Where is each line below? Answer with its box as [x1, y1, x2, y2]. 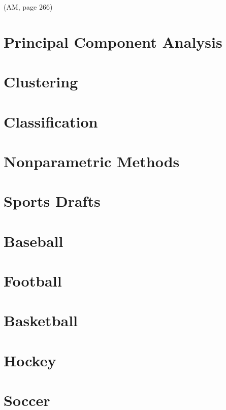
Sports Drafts [4, 191, 101, 211]
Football [4, 270, 62, 291]
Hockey [4, 350, 56, 370]
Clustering [4, 71, 78, 92]
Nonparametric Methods [4, 150, 180, 171]
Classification [4, 111, 98, 132]
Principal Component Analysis [4, 31, 222, 52]
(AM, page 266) [4, 2, 53, 12]
